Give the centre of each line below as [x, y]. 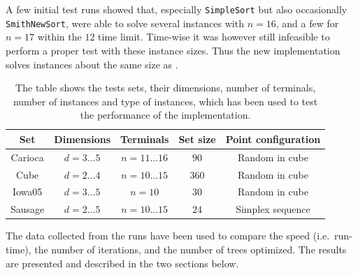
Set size [197, 139]
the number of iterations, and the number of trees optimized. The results [191, 249]
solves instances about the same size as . [92, 64]
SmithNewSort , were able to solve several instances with [125, 23]
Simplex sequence [273, 209]
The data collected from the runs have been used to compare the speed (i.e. [168, 236]
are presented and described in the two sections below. [122, 263]
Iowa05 [27, 192]
